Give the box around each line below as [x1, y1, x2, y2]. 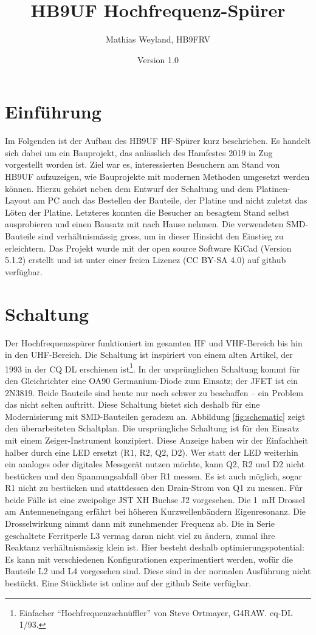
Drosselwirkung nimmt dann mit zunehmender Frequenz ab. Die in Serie [5, 517, 275, 530]
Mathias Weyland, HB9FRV [106, 33, 210, 46]
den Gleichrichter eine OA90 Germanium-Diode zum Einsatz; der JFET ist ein [5, 374, 298, 386]
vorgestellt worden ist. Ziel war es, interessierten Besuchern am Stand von [5, 158, 280, 171]
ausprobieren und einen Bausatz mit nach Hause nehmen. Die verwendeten [5, 218, 284, 230]
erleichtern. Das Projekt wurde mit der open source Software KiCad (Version [5, 241, 292, 254]
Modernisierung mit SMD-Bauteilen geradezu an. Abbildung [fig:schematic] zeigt [5, 410, 306, 422]
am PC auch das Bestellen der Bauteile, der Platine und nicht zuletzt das [33, 194, 307, 207]
